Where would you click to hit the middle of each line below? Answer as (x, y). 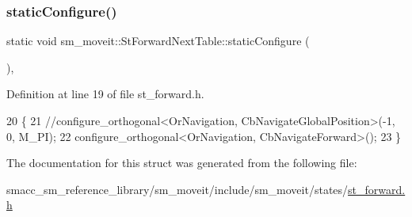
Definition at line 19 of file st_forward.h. (105, 94)
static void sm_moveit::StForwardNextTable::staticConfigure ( (158, 41)
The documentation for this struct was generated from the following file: (182, 163)
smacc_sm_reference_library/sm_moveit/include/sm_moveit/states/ (177, 189)
